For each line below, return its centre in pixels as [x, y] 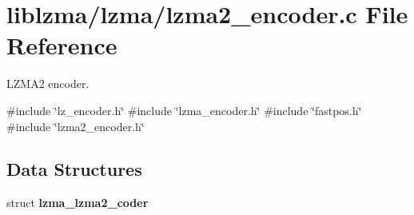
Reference [62, 45]
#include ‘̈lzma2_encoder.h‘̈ [76, 126]
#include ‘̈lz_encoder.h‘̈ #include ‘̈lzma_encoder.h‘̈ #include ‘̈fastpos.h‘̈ [184, 110]
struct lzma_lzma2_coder [78, 203]
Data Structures [74, 169]
